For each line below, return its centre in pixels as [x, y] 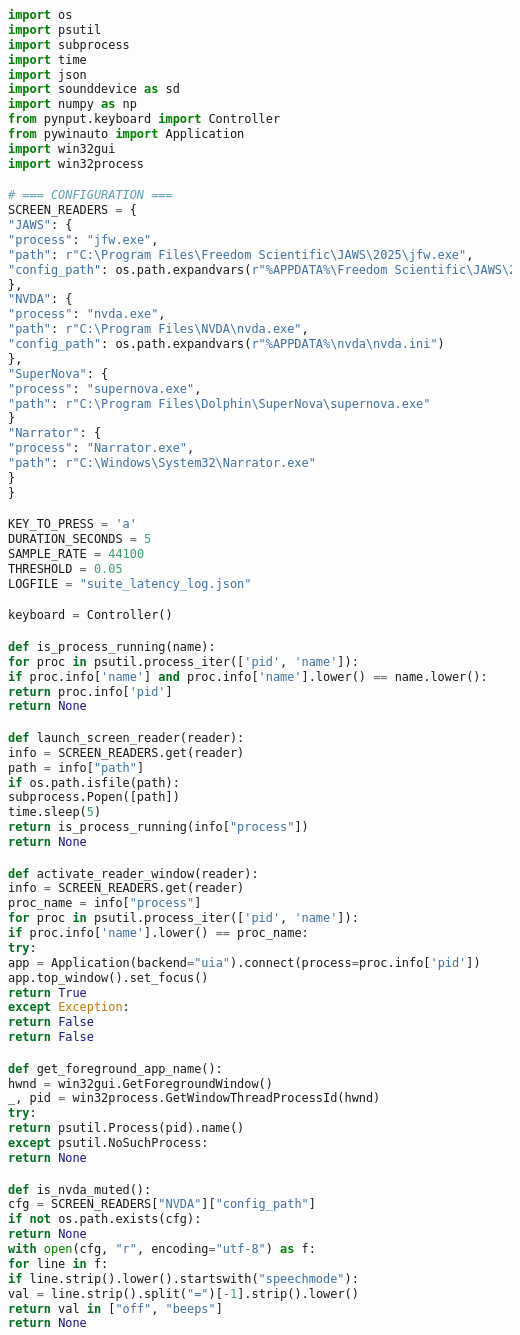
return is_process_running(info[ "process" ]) [158, 827]
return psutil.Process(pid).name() [126, 1128]
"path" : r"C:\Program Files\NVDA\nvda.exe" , [158, 329]
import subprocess [69, 44]
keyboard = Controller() [90, 615]
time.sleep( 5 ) [55, 812]
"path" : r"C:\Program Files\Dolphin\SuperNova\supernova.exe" [219, 403]
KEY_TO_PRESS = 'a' [72, 524]
